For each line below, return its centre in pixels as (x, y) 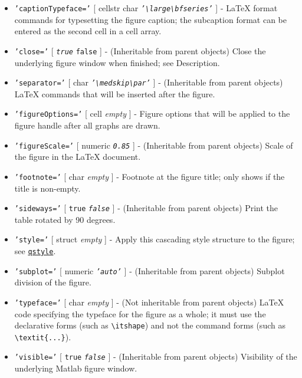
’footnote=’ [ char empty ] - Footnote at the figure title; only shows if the (150, 176)
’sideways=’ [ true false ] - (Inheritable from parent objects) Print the (146, 208)
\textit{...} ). (43, 336)
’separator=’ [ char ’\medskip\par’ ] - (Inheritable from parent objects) (149, 82)
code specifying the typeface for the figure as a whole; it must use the (140, 313)
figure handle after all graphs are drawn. (87, 125)
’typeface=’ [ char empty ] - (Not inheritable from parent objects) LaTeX (149, 302)
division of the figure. (53, 282)
